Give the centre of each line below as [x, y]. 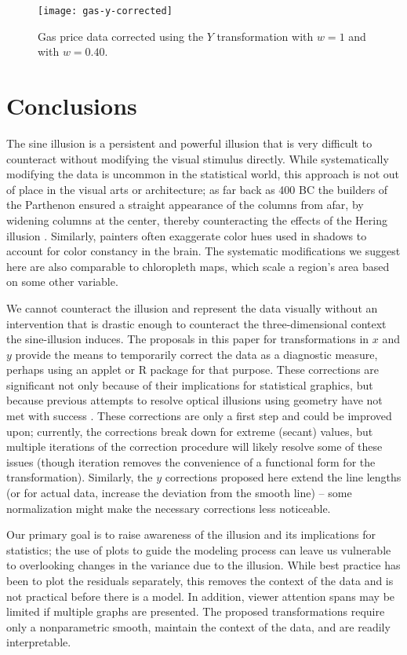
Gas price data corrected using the [121, 36]
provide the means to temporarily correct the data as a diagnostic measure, [196, 354]
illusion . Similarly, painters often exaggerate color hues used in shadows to [187, 235]
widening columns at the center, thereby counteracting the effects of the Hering [197, 220]
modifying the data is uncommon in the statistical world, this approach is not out [203, 174]
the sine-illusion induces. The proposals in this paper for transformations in [188, 339]
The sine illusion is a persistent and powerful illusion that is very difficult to [189, 143]
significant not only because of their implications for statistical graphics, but [190, 384]
